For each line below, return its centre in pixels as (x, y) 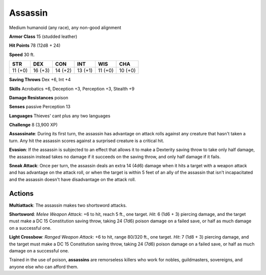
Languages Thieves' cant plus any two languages (60, 116)
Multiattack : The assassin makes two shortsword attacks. (68, 205)
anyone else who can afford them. (44, 267)
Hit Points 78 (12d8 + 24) (35, 46)
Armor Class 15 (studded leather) (43, 36)
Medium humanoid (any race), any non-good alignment (65, 28)
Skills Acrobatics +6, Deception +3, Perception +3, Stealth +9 (72, 89)
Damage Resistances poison (39, 97)
